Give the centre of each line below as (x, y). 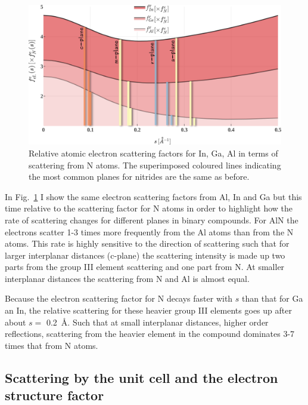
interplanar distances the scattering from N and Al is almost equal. (127, 278)
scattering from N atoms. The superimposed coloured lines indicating (155, 165)
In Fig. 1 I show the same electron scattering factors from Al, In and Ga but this (153, 196)
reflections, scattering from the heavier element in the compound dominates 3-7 (150, 334)
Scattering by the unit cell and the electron (141, 377)
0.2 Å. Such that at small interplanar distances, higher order (157, 322)
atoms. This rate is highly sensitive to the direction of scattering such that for (147, 243)
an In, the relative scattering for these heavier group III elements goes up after (148, 310)
